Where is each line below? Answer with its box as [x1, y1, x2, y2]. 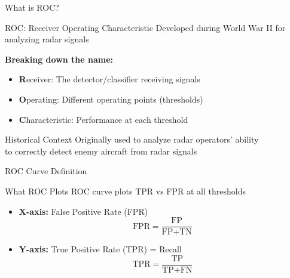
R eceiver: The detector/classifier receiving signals [19, 73, 200, 85]
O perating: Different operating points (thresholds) [19, 92, 203, 105]
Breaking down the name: [5, 52, 114, 65]
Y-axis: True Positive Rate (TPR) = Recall [19, 243, 182, 255]
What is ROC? [5, 1, 59, 13]
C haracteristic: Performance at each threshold [19, 113, 188, 125]
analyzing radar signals [5, 33, 89, 45]
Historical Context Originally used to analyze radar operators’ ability [5, 133, 259, 146]
